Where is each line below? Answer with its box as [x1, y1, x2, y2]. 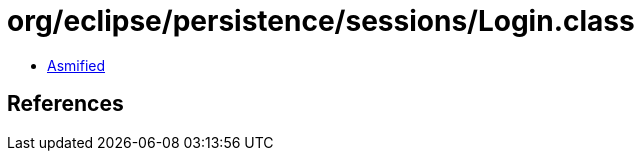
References [7, 91, 124, 117]
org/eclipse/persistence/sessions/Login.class [7, 4, 635, 38]
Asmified [47, 56, 106, 74]
